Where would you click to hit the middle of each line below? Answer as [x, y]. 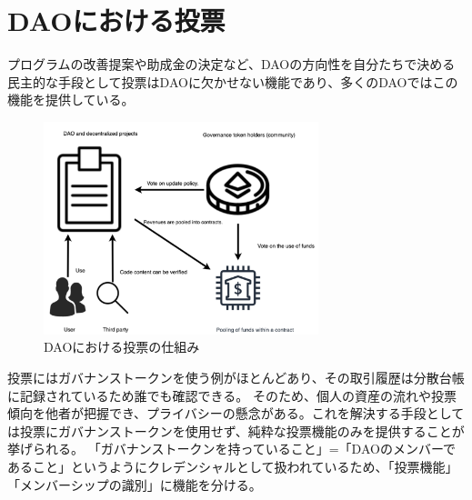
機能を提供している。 [71, 100]
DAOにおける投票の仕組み [122, 347]
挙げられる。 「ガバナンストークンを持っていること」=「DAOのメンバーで [232, 449]
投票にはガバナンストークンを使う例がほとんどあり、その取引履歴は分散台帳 [236, 377]
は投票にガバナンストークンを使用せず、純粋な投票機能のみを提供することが [236, 430]
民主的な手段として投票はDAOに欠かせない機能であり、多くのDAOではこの [233, 81]
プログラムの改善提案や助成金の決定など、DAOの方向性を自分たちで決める [231, 64]
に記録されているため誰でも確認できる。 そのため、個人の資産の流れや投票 [232, 395]
